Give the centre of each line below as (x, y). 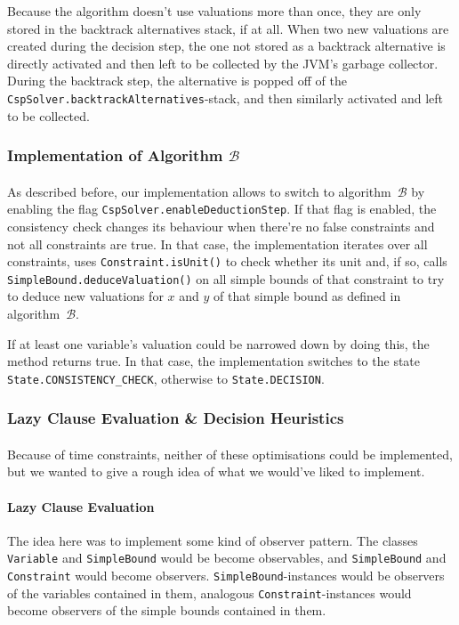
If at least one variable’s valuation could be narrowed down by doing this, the (218, 343)
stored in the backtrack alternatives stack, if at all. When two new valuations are (228, 28)
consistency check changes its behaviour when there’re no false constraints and (221, 226)
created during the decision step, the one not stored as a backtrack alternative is (226, 46)
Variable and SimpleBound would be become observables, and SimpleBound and (227, 558)
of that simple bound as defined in (307, 296)
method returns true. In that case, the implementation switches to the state (214, 361)
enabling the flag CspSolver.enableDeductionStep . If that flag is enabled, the (222, 209)
